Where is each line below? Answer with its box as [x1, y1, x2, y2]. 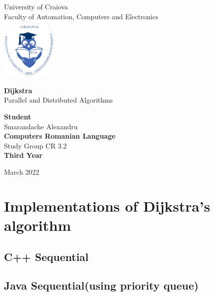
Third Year [4, 150, 43, 160]
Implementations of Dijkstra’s [4, 195, 211, 216]
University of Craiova [4, 1, 68, 11]
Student [4, 111, 31, 122]
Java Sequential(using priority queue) [4, 278, 199, 293]
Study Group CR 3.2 [4, 140, 67, 150]
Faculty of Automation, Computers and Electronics [4, 11, 158, 21]
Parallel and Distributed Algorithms [4, 95, 113, 105]
